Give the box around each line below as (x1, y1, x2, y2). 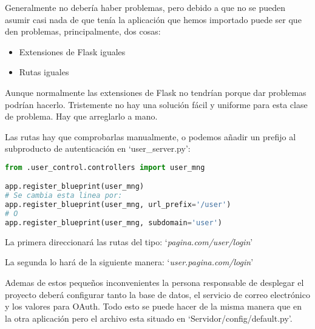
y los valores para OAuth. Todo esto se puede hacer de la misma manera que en (5, 300, 302, 313)
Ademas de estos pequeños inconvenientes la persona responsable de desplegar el (5, 276, 304, 289)
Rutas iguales (19, 66, 69, 78)
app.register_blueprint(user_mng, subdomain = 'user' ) (5, 218, 222, 227)
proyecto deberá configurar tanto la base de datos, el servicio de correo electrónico (5, 288, 310, 300)
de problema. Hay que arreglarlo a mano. (5, 110, 158, 123)
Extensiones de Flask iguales (19, 45, 126, 58)
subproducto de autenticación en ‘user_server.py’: (5, 142, 191, 155)
